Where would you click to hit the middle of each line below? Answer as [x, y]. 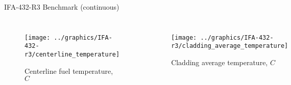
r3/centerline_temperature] [72, 54]
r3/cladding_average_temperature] [230, 46]
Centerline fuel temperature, [69, 70]
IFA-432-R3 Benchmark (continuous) [62, 7]
